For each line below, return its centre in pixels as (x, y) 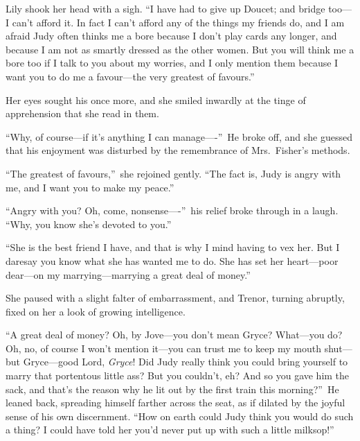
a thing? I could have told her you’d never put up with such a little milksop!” (170, 430)
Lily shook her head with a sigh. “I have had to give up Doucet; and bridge (165, 8)
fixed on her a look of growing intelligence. (96, 311)
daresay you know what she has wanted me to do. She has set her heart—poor (172, 260)
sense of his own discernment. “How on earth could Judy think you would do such (180, 416)
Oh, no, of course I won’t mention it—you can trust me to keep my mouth (163, 348)
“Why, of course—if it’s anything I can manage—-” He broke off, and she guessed (179, 136)
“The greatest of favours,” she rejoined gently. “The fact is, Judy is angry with (173, 173)
